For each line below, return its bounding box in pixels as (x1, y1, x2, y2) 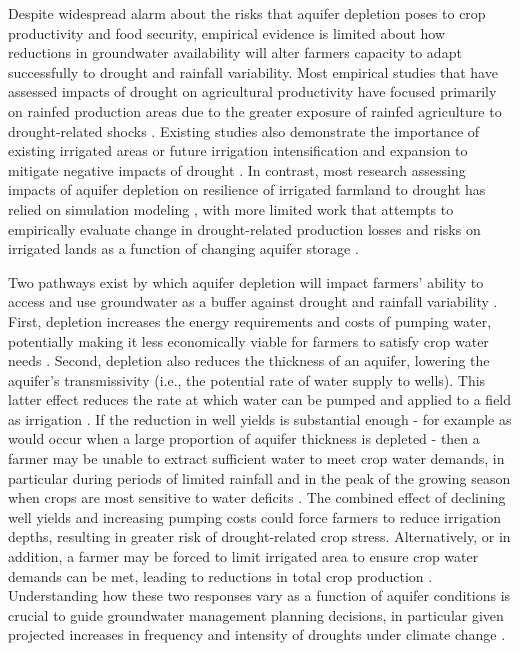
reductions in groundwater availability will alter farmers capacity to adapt (8, 42, 462, 63)
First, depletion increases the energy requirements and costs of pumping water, (8, 310, 492, 331)
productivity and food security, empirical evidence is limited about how (8, 22, 446, 43)
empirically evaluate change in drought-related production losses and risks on (8, 218, 481, 239)
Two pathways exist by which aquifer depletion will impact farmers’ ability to (8, 271, 484, 292)
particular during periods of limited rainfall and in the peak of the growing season (8, 467, 511, 488)
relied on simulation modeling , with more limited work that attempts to (8, 198, 454, 219)
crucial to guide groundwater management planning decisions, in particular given (8, 604, 504, 625)
